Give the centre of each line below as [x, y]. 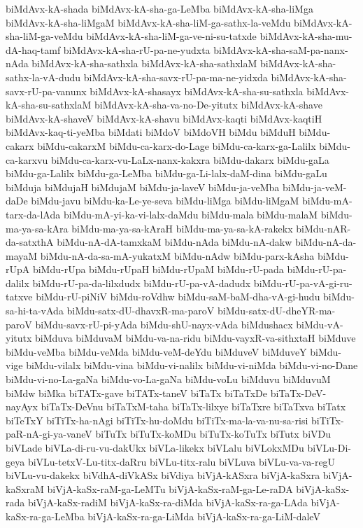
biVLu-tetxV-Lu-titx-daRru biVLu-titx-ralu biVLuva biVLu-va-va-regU [181, 461]
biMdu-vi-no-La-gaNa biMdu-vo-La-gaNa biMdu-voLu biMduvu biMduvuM [168, 379]
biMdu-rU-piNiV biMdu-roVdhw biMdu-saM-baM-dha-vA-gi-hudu [178, 297]
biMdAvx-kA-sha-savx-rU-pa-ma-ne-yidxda [176, 77]
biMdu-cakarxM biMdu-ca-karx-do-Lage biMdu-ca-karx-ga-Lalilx [177, 145]
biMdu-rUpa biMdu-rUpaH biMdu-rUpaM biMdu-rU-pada [158, 269]
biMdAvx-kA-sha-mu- [306, 36]
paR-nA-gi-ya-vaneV [49, 434]
